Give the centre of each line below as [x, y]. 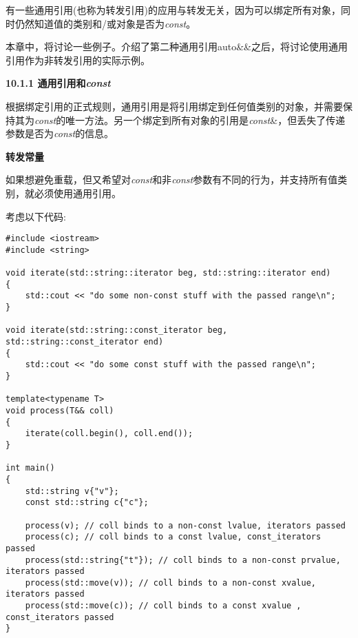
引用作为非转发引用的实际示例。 [78, 60]
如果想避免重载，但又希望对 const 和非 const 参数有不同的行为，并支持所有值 [172, 179]
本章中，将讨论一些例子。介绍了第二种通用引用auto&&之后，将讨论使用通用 [177, 47]
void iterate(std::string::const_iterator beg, [117, 330]
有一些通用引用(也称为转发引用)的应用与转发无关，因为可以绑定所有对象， [173, 10]
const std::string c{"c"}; [87, 503]
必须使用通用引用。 [77, 193]
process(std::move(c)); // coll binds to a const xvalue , [163, 606]
